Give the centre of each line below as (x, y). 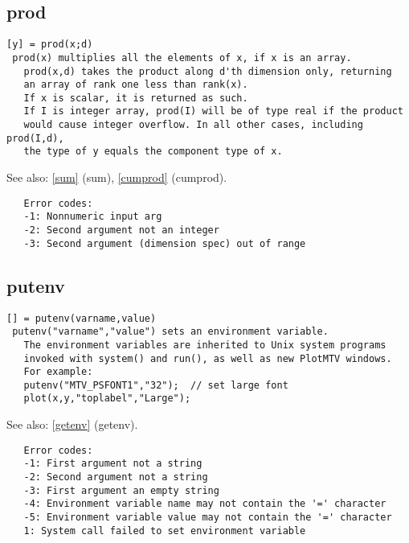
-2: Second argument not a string (116, 477)
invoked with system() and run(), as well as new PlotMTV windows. (208, 358)
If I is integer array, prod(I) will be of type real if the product (213, 111)
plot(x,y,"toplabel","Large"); (107, 399)
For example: (58, 372)
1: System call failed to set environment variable (165, 531)
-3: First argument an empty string (121, 490)
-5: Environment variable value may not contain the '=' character (208, 517)
